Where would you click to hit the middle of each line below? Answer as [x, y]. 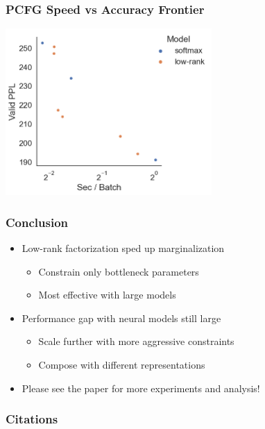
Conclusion [37, 222]
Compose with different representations [122, 364]
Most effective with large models [107, 295]
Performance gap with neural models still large [121, 318]
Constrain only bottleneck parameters [119, 271]
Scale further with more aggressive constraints [136, 341]
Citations [32, 419]
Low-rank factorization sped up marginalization [123, 248]
